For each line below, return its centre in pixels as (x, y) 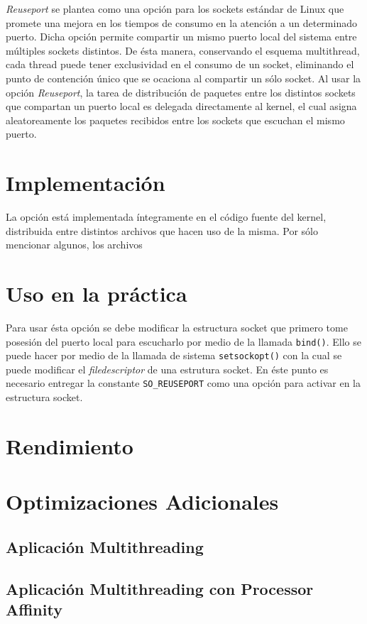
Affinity (34, 609)
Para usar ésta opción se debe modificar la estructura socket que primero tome (177, 327)
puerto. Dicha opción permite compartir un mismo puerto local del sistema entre (181, 37)
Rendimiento (70, 445)
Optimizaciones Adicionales (142, 502)
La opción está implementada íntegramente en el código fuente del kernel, (166, 217)
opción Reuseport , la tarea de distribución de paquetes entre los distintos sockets (181, 92)
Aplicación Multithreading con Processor (160, 588)
